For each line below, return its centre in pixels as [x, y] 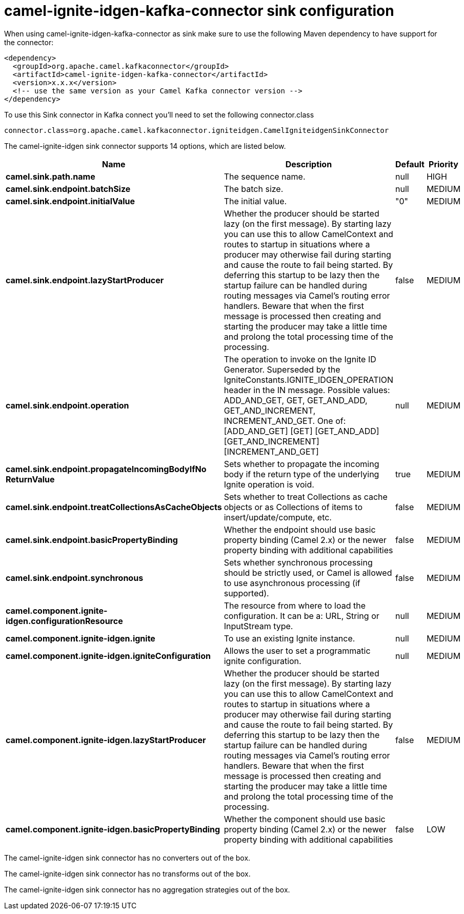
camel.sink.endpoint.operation [67, 405]
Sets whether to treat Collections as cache [306, 497]
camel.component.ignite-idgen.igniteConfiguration [108, 656]
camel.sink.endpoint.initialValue [70, 201]
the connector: [29, 42]
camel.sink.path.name [51, 176]
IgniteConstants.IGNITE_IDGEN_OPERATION [309, 380]
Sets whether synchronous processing [298, 562]
